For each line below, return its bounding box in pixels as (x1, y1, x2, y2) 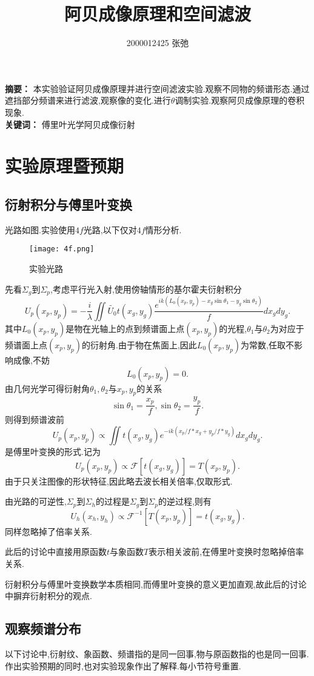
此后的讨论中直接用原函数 (5, 545, 107, 558)
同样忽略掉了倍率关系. (5, 525, 92, 537)
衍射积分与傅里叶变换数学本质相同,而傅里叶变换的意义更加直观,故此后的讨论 (5, 577, 307, 590)
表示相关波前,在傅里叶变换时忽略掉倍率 (149, 545, 304, 558)
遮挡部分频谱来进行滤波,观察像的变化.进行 (5, 94, 171, 107)
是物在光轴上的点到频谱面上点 (65, 322, 185, 334)
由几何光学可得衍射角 (5, 382, 90, 394)
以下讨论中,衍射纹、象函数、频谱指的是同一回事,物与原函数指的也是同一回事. (5, 648, 309, 660)
